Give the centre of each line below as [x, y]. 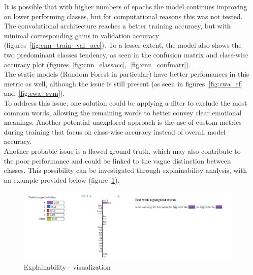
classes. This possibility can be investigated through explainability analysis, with [126, 170]
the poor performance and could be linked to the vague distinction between [118, 160]
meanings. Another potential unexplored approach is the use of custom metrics [123, 122]
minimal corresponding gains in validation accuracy [81, 35]
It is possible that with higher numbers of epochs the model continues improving [126, 6]
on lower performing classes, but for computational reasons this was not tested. [123, 16]
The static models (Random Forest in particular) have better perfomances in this [126, 74]
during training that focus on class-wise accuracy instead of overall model [115, 131]
